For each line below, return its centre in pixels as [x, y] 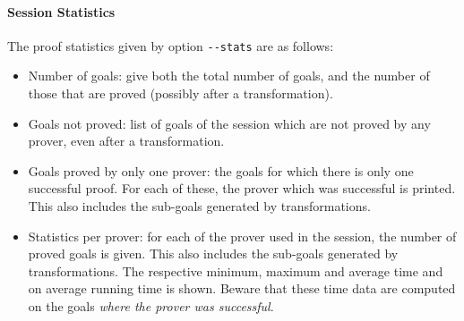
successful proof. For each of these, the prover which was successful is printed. [242, 188]
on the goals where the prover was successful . [151, 305]
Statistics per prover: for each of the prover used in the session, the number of [242, 236]
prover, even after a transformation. [126, 141]
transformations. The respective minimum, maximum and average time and [236, 270]
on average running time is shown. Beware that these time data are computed [242, 288]
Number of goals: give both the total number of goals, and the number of [229, 76]
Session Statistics [61, 11]
